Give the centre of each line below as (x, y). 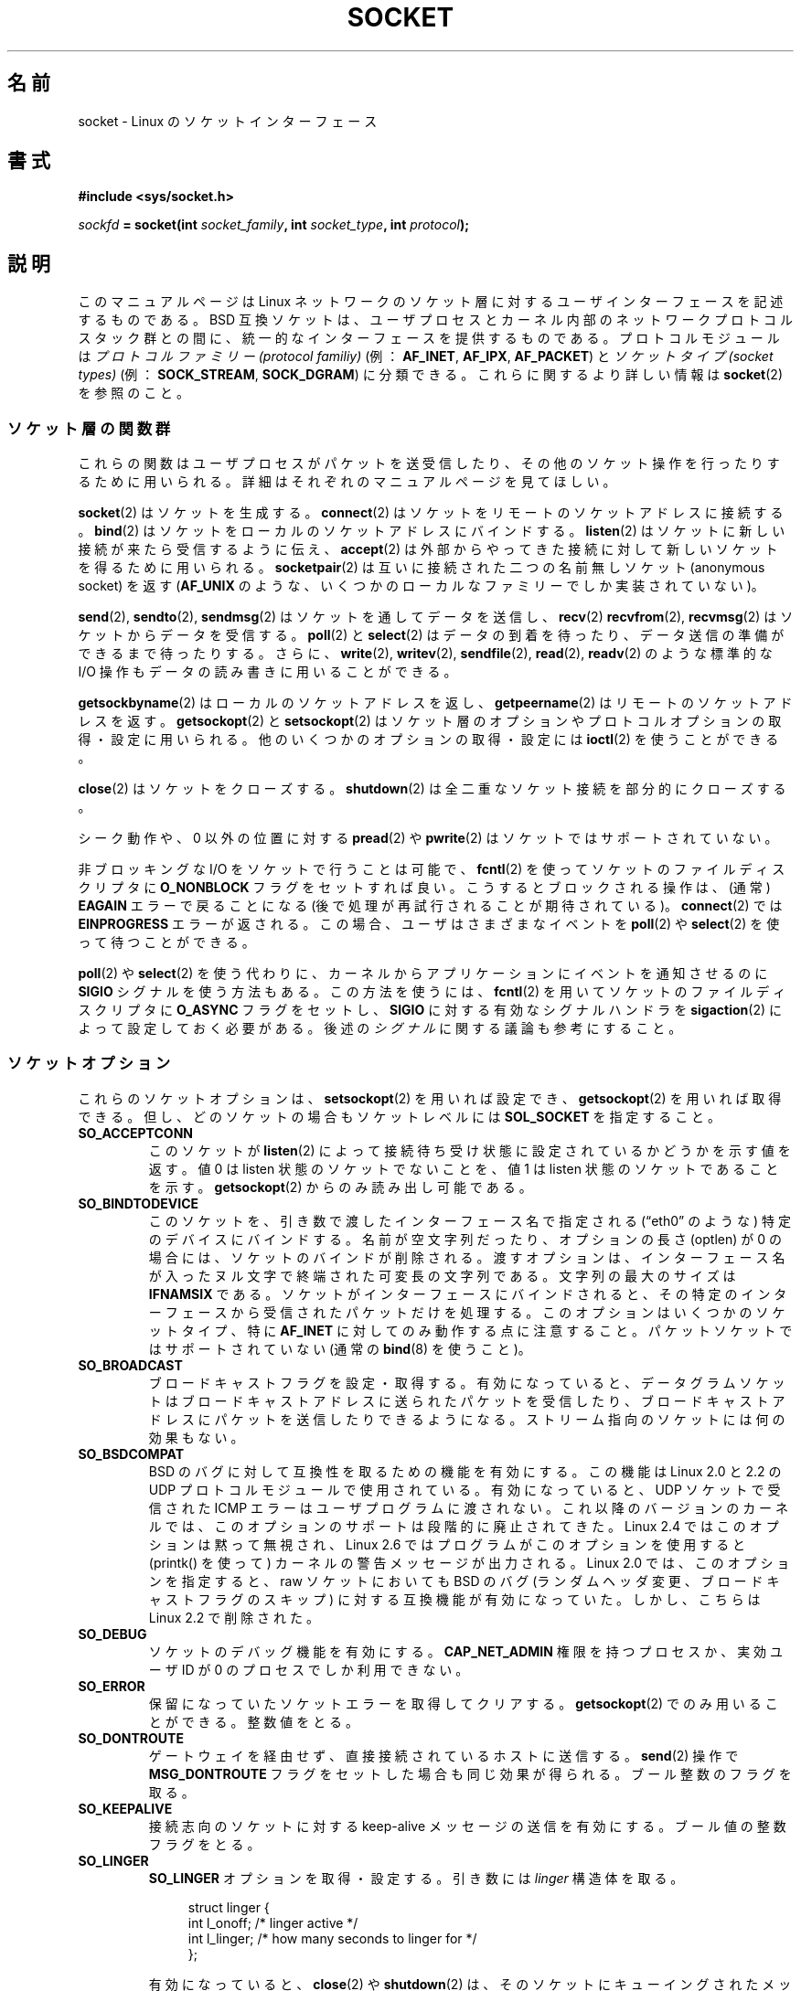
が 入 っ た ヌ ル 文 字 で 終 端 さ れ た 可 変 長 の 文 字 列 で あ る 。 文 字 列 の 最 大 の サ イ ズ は (442, 1275)
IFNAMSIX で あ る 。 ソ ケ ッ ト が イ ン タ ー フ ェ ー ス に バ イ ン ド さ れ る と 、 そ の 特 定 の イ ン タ (468, 1294)
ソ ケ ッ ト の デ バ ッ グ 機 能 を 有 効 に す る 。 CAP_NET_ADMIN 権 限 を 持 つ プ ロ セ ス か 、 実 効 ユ (466, 1651)
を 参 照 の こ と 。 (134, 393)
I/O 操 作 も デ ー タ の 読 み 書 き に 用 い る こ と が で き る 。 (267, 672)
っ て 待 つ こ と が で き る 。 (166, 942)
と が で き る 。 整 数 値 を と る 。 (254, 1721)
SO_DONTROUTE (131, 1738)
